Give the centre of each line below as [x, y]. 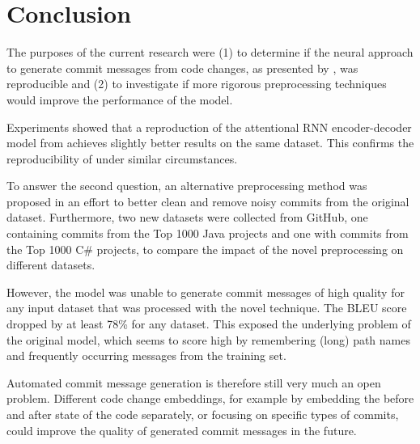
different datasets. [51, 265]
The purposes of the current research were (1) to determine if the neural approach [210, 52]
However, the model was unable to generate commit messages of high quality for [206, 292]
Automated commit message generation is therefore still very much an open [194, 382]
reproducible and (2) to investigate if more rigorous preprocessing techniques [197, 84]
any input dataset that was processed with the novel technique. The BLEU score [207, 308]
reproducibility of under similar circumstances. [122, 158]
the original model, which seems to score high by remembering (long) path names [208, 339]
